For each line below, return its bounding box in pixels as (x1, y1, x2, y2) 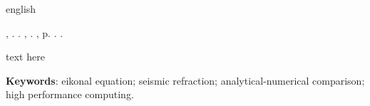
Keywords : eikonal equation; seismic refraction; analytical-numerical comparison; (6, 73, 365, 88)
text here (6, 49, 45, 64)
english (6, 1, 36, 16)
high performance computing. (6, 87, 134, 102)
